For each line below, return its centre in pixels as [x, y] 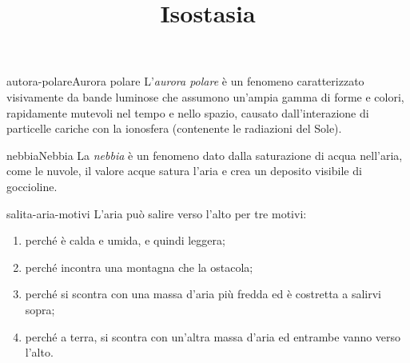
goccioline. [32, 186]
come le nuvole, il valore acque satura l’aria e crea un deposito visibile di [184, 171]
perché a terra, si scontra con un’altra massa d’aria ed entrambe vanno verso [213, 336]
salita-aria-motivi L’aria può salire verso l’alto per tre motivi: [157, 213]
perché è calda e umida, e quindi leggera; [125, 240]
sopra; [40, 309]
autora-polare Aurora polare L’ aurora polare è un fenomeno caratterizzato [185, 81]
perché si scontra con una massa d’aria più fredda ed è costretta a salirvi [203, 294]
